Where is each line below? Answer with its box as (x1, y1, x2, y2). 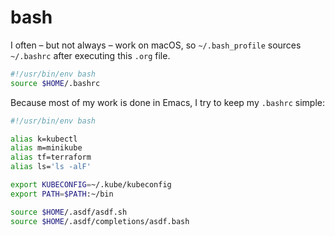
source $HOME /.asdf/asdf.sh (10, 207, 128, 217)
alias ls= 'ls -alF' (10, 162, 92, 172)
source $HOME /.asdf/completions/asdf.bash (10, 216, 190, 226)
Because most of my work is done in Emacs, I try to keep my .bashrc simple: (10, 96, 325, 108)
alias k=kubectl (10, 134, 78, 144)
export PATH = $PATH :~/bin (10, 189, 114, 199)
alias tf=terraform (10, 152, 92, 163)
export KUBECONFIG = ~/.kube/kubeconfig (10, 180, 172, 190)
